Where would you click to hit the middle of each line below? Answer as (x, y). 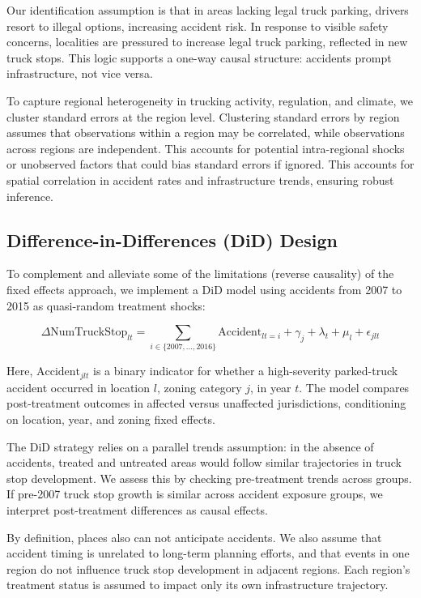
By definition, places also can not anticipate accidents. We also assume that (194, 537)
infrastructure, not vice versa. (80, 73)
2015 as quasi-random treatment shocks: (106, 305)
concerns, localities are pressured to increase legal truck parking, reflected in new (207, 42)
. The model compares (354, 387)
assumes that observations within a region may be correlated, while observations (206, 132)
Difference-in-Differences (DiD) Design (172, 239)
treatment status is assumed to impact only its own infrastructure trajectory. (198, 585)
